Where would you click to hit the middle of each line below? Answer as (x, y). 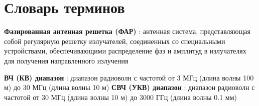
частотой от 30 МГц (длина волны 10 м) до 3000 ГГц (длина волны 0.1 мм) (120, 97)
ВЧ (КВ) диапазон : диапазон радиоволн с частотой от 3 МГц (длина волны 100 (129, 77)
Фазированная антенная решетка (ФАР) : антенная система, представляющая (127, 31)
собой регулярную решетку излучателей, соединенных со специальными (115, 41)
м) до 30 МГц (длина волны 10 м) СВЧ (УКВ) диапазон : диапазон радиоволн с (129, 87)
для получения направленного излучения (66, 60)
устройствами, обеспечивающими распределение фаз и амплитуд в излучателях (125, 51)
